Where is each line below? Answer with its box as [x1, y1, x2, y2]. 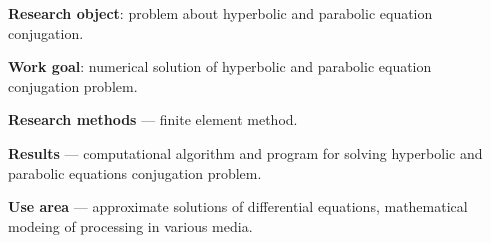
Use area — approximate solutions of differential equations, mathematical [8, 196, 468, 217]
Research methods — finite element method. [8, 109, 298, 130]
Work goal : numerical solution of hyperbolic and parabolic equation [8, 56, 432, 77]
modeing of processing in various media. [8, 215, 253, 236]
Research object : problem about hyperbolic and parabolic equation [8, 3, 433, 23]
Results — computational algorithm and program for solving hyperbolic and [8, 142, 483, 163]
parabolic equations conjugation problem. [8, 162, 262, 183]
